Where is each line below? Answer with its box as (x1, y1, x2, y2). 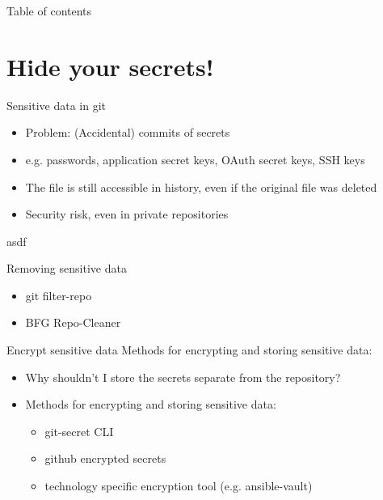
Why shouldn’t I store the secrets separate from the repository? (25, 368, 341, 385)
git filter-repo (25, 286, 92, 303)
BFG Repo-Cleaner (25, 314, 121, 331)
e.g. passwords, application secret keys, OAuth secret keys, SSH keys (25, 150, 365, 167)
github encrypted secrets (44, 450, 166, 467)
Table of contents (6, 2, 92, 19)
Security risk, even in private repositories (25, 206, 229, 222)
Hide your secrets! (6, 49, 214, 83)
